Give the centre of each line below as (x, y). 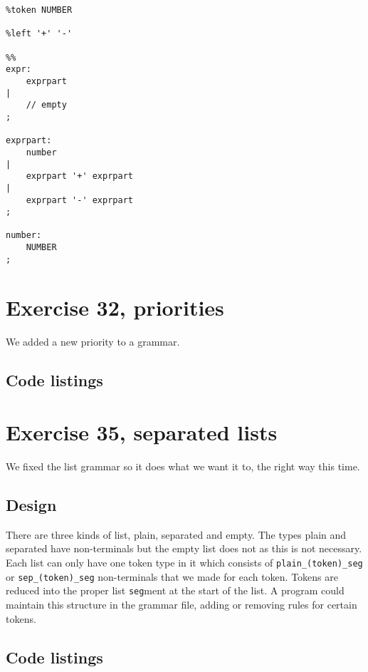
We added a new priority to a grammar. (93, 341)
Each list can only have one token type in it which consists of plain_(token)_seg (184, 563)
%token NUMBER (39, 10)
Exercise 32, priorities (115, 307)
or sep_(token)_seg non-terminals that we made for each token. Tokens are (172, 576)
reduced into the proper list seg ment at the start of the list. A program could (175, 590)
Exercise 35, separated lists (142, 432)
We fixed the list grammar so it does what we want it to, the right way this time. (183, 466)
